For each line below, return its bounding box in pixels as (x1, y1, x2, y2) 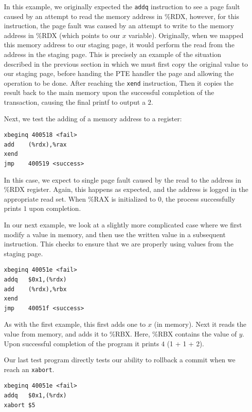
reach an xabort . (4, 364, 54, 374)
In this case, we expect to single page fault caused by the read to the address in (4, 174, 241, 185)
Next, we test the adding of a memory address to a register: (4, 113, 182, 123)
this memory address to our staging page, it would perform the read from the (4, 39, 234, 50)
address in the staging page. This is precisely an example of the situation (4, 49, 221, 59)
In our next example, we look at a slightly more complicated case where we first (4, 220, 242, 229)
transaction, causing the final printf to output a (4, 97, 146, 107)
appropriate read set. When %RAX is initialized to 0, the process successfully (4, 193, 235, 204)
